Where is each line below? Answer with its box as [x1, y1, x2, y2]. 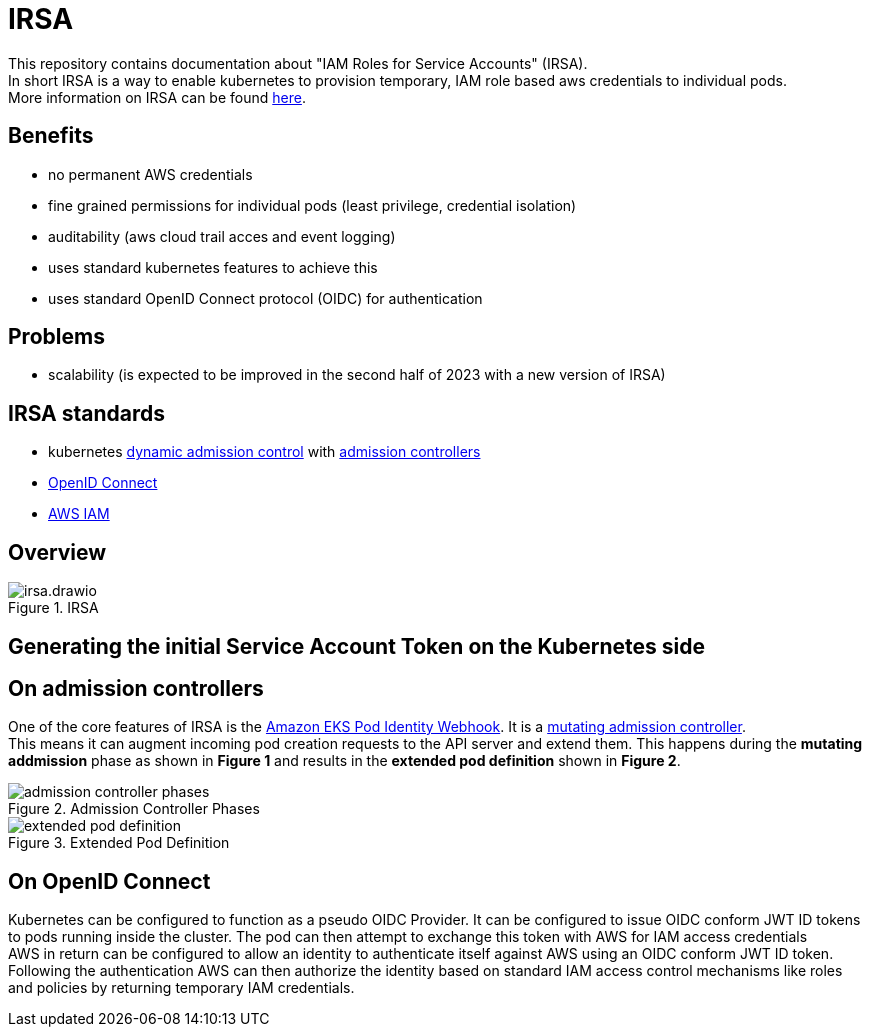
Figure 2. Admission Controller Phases [8, 800, 260, 818]
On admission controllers [8, 675, 264, 701]
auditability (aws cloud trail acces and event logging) [48, 227, 396, 245]
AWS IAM [48, 505, 110, 523]
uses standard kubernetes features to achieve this [48, 258, 378, 276]
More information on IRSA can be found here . [8, 88, 306, 106]
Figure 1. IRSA [8, 599, 99, 617]
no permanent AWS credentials [48, 165, 253, 183]
